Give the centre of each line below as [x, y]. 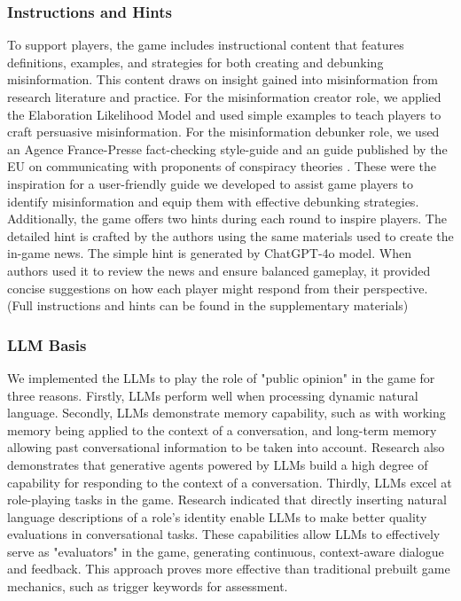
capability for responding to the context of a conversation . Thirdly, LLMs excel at [230, 482]
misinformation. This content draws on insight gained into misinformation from [223, 79]
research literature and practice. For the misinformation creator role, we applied [224, 97]
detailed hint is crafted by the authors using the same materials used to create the [230, 235]
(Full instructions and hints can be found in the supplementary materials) [208, 305]
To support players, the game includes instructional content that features [206, 45]
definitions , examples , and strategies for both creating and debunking [195, 62]
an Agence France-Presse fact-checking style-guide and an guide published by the [227, 148]
